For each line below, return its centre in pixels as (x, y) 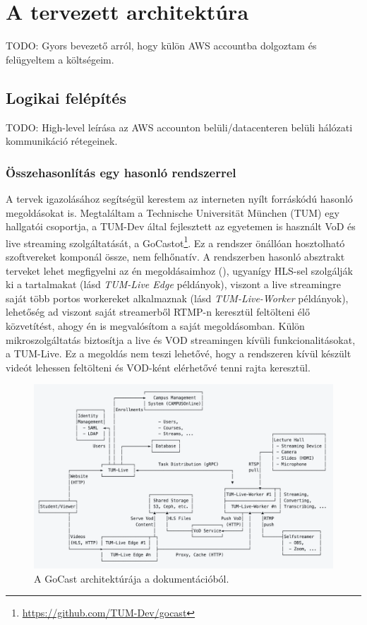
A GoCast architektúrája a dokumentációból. (132, 578)
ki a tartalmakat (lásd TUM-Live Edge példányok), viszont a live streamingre (173, 284)
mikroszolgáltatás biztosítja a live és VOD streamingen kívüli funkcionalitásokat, (181, 339)
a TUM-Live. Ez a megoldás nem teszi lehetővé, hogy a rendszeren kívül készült (179, 353)
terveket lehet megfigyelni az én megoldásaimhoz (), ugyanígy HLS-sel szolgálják (179, 270)
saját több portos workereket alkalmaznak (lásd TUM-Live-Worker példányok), (177, 298)
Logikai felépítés (66, 97)
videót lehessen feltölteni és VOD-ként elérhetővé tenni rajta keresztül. (158, 367)
